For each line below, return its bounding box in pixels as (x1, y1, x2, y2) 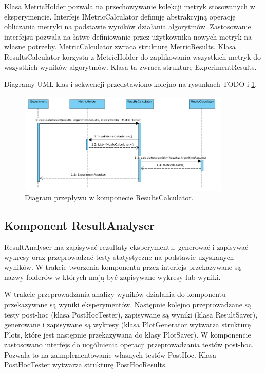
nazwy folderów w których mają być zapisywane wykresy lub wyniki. (4, 271, 221, 282)
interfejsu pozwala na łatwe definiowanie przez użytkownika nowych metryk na (4, 31, 252, 42)
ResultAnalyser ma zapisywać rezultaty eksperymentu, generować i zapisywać (4, 241, 249, 252)
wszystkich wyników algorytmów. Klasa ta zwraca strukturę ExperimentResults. (4, 61, 257, 72)
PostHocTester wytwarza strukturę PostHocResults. (4, 359, 167, 370)
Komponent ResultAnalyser (4, 217, 155, 233)
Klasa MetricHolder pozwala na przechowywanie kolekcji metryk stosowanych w (4, 1, 255, 11)
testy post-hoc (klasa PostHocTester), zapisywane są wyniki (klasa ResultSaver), (4, 309, 258, 320)
